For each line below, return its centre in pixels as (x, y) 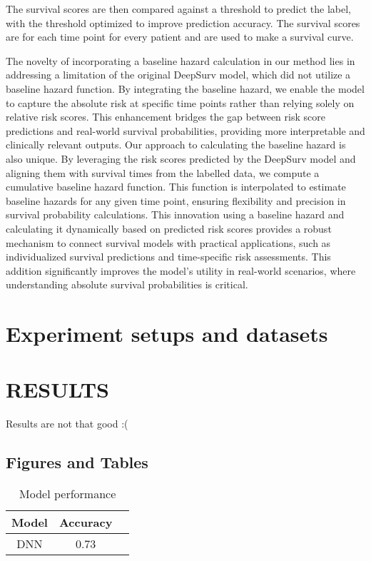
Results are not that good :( (67, 424)
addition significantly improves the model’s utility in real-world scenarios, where (181, 270)
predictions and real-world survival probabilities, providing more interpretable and (185, 130)
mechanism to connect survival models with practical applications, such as (168, 242)
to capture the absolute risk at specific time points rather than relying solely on (180, 102)
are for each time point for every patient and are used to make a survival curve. (180, 37)
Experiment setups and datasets (167, 334)
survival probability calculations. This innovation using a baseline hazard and (175, 214)
